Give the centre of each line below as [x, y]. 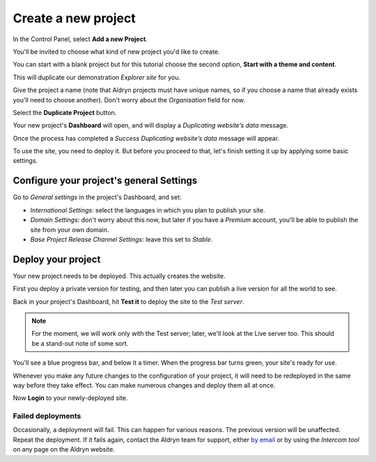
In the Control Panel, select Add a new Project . [80, 39]
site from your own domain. [70, 229]
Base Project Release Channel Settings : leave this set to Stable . [122, 239]
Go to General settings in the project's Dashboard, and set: [97, 197]
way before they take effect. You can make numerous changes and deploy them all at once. [144, 385]
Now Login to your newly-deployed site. [70, 398]
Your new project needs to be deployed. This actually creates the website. [119, 276]
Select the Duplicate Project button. [65, 112]
